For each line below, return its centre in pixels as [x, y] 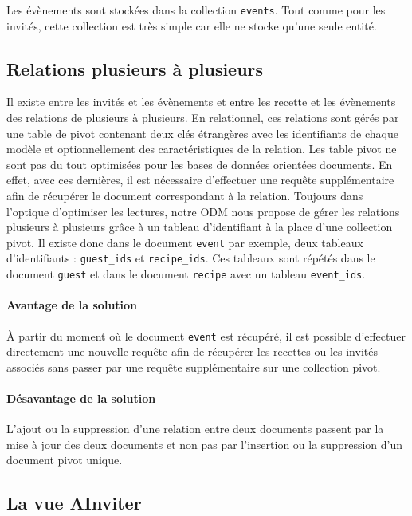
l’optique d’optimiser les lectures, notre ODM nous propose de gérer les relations [203, 211]
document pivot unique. [65, 460]
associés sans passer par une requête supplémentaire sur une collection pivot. [194, 366]
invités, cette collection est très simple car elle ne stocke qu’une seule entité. [192, 25]
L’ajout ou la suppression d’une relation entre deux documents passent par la [195, 429]
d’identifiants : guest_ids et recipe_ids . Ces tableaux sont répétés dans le [191, 258]
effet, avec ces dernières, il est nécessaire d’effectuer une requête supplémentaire [200, 180]
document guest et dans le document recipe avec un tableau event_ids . [186, 274]
